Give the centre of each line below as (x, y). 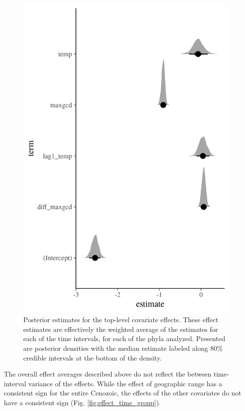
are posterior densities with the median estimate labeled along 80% (123, 348)
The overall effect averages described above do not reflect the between (108, 374)
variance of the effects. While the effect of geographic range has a (125, 383)
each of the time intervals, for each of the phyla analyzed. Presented (124, 338)
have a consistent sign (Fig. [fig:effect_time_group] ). (82, 402)
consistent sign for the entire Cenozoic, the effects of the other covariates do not (123, 393)
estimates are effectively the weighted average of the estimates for (121, 329)
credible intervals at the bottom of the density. (93, 357)
